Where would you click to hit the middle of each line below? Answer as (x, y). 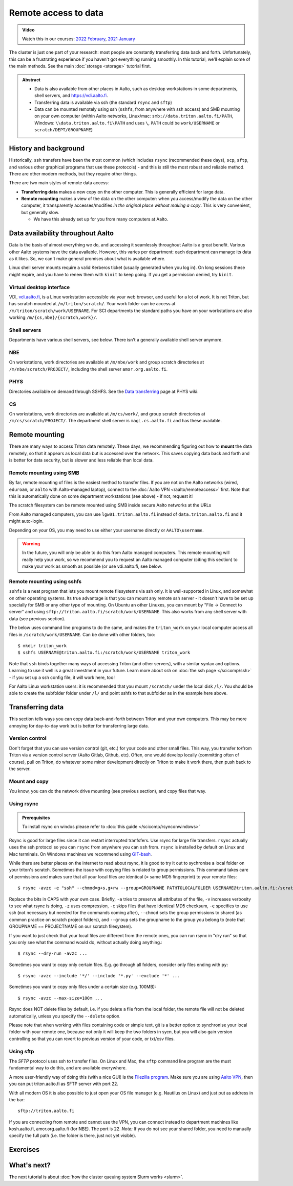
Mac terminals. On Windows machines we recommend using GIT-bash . (81, 854)
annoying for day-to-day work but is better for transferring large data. (79, 726)
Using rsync (24, 803)
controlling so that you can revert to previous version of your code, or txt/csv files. (92, 1039)
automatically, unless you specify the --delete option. (65, 1016)
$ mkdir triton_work (42, 646)
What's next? (30, 1165)
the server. (20, 769)
